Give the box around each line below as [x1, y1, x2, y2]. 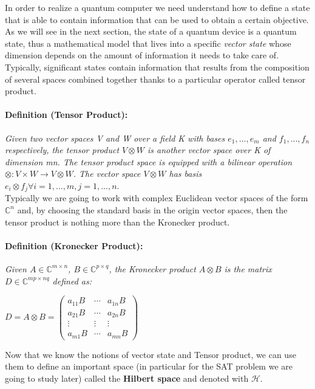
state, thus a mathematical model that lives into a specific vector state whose [5, 36, 291, 49]
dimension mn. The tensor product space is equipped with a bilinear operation [5, 155, 293, 168]
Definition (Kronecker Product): [5, 239, 143, 252]
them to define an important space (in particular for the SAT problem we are [5, 360, 293, 373]
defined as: [52, 274, 92, 287]
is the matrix [224, 262, 272, 275]
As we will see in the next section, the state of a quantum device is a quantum [5, 25, 297, 38]
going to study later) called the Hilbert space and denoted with [5, 371, 249, 384]
